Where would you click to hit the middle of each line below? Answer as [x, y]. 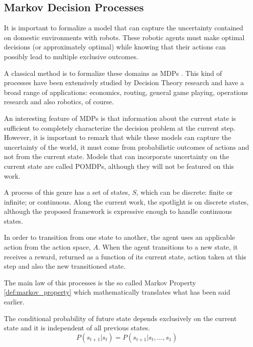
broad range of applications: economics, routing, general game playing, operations [126, 92]
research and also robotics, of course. [59, 102]
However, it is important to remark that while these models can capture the [118, 137]
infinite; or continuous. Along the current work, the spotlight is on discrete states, [126, 201]
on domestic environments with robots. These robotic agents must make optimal [124, 37]
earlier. [14, 302]
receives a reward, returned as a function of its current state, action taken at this [125, 256]
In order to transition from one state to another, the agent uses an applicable [120, 237]
